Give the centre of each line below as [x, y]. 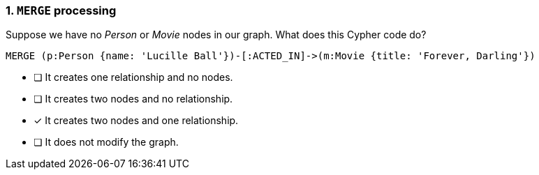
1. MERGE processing [61, 10]
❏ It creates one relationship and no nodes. [133, 77]
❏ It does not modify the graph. [106, 142]
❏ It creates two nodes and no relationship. [133, 99]
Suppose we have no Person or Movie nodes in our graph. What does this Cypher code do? [216, 35]
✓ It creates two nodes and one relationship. [136, 121]
